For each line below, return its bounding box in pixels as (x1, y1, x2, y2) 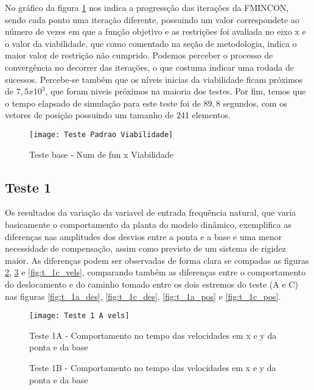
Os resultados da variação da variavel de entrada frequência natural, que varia (5, 206, 296, 219)
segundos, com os (223, 96, 287, 109)
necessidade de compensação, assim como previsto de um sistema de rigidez (5, 242, 286, 255)
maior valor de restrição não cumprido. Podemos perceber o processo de (5, 49, 273, 62)
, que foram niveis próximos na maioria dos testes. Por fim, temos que (45, 85, 306, 97)
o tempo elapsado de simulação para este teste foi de (5, 96, 201, 109)
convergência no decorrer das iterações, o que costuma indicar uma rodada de (5, 60, 294, 73)
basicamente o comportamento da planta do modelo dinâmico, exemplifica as (5, 218, 291, 230)
